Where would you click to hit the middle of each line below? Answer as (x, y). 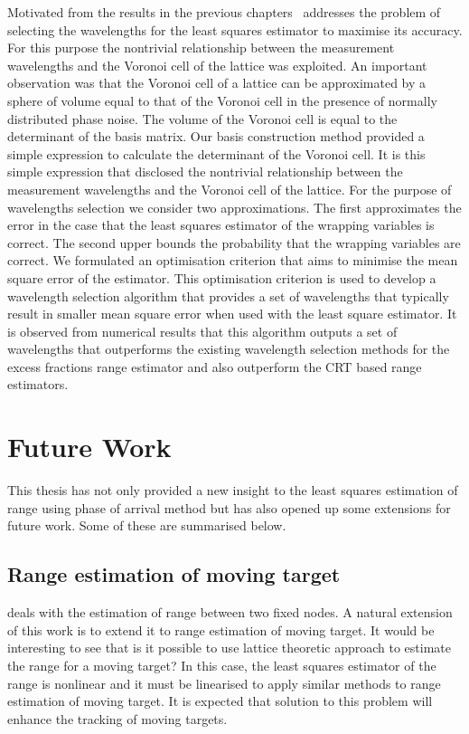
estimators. (38, 384)
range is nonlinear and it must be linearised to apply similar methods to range (224, 683)
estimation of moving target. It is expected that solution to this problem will (220, 701)
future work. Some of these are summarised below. (147, 525)
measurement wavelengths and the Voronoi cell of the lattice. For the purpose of (230, 189)
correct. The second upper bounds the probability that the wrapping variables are (234, 242)
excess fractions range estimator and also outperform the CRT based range (215, 366)
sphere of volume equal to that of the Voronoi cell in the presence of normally (222, 100)
